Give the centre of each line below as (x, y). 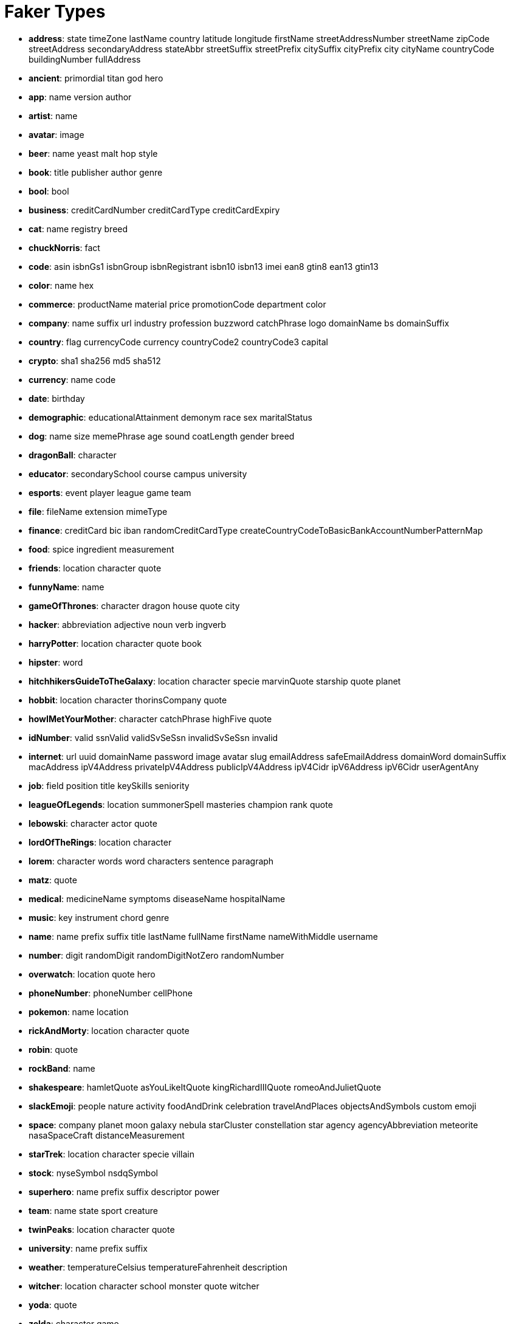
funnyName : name (67, 587)
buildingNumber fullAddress (85, 59)
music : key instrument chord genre (99, 917)
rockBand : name (62, 1068)
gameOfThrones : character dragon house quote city (134, 605)
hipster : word (56, 662)
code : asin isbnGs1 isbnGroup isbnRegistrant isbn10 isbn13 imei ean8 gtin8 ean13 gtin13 (204, 266)
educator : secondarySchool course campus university (138, 474)
